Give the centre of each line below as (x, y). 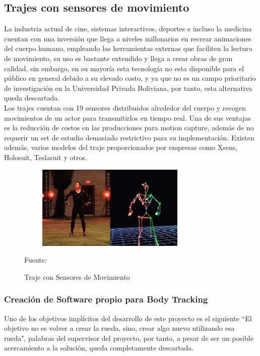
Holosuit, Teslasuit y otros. (46, 157)
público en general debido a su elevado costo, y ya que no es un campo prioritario (130, 78)
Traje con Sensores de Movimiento (77, 276)
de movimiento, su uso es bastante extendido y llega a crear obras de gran (118, 58)
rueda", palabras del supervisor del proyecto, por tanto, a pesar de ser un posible (129, 338)
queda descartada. (32, 98)
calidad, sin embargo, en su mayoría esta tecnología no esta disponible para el (124, 68)
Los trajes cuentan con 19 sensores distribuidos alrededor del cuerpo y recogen (125, 107)
